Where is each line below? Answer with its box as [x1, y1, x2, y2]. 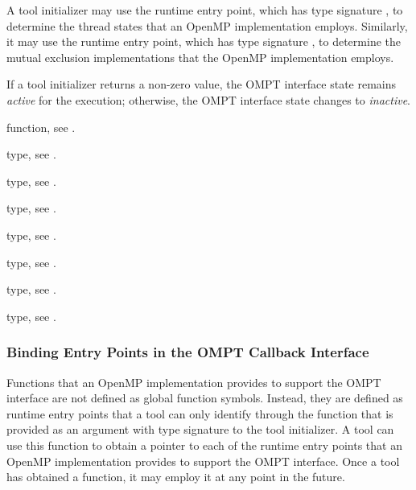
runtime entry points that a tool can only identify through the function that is [6, 405, 393, 422]
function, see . [6, 118, 76, 135]
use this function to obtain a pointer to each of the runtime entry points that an [6, 436, 402, 453]
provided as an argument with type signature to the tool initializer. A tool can [6, 421, 394, 438]
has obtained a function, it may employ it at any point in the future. [6, 468, 345, 485]
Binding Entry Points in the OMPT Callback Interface [6, 342, 369, 362]
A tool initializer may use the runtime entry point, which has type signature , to [6, 2, 403, 18]
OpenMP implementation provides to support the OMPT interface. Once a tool [6, 452, 400, 469]
